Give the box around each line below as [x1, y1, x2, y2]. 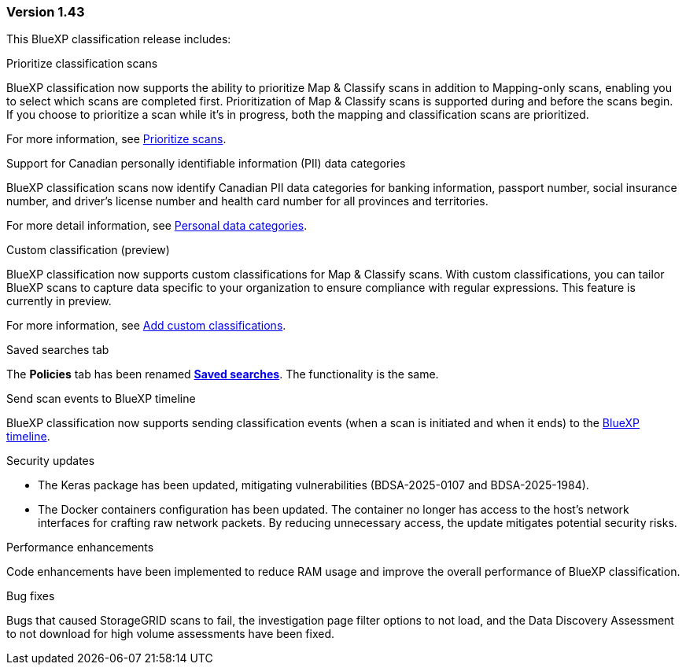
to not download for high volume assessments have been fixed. [6, 627, 335, 641]
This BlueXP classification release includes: [6, 32, 231, 46]
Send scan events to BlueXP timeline [6, 392, 196, 406]
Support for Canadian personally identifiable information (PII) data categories [6, 157, 406, 171]
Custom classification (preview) [6, 243, 170, 257]
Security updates [6, 454, 95, 468]
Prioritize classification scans [6, 57, 158, 71]
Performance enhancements [6, 540, 154, 555]
